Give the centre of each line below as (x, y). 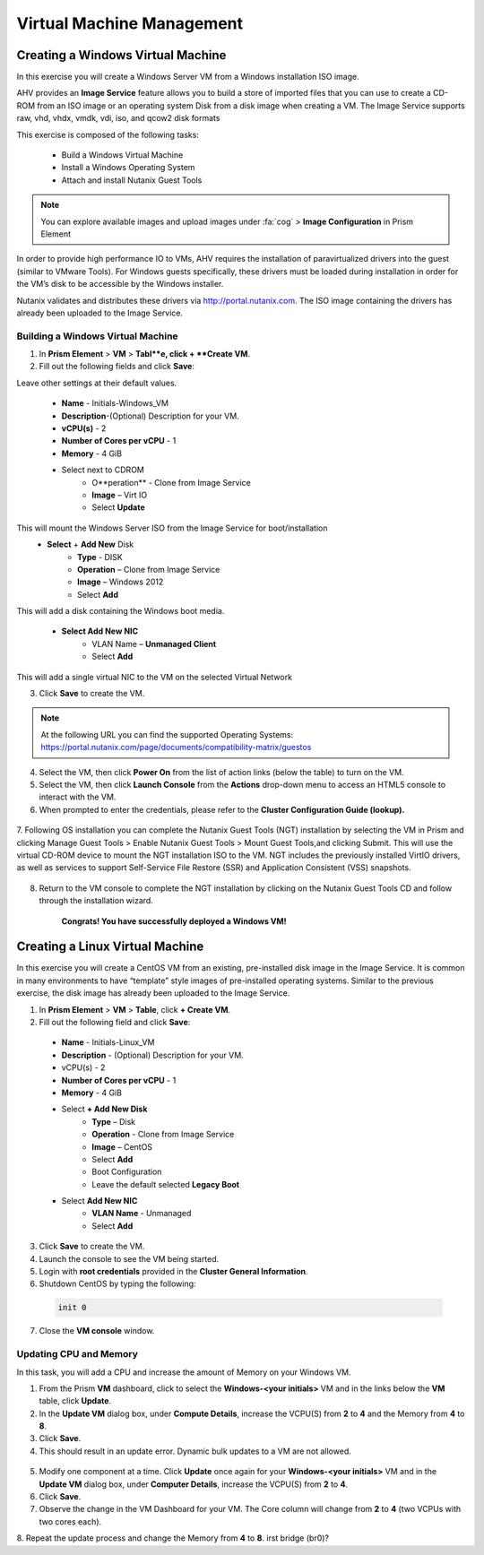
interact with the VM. (78, 797)
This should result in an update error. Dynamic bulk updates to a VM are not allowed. (195, 1451)
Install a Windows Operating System (128, 168)
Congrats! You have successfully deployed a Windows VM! (174, 921)
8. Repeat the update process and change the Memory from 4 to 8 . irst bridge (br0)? (173, 1538)
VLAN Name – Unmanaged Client (154, 644)
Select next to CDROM (103, 470)
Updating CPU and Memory (78, 1354)
